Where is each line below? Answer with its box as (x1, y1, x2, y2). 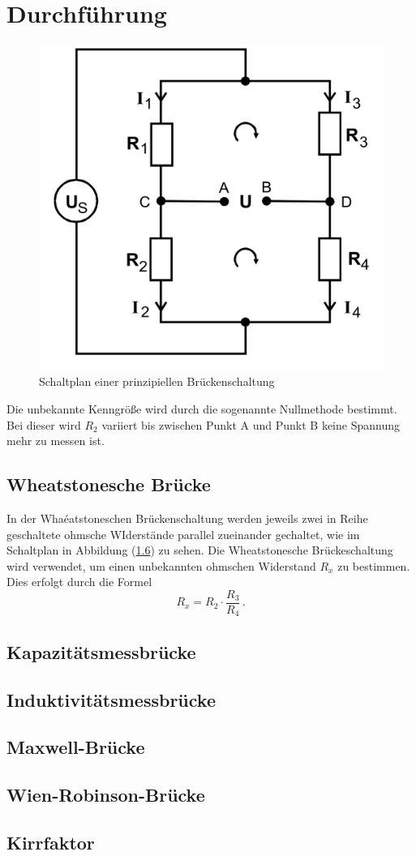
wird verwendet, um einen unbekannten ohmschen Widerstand (6, 557, 316, 574)
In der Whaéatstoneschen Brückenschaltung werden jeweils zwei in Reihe (6, 509, 368, 526)
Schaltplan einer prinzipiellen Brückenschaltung (39, 373, 275, 390)
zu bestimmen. (337, 557, 410, 574)
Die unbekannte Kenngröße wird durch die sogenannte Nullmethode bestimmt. (6, 400, 397, 417)
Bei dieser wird (6, 416, 81, 433)
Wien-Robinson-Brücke (6, 782, 205, 807)
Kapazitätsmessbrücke (6, 639, 196, 664)
